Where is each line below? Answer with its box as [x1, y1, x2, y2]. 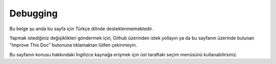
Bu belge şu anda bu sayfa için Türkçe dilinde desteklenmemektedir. [9, 26, 153, 32]
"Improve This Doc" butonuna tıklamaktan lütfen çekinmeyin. [9, 42, 137, 48]
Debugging [9, 8, 58, 19]
